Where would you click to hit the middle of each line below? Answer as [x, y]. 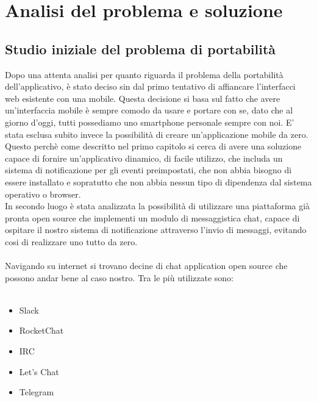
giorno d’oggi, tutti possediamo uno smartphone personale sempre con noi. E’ [150, 122]
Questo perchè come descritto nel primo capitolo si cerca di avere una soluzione [153, 146]
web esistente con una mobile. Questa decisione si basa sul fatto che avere [143, 98]
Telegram [37, 392]
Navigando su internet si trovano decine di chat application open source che [146, 266]
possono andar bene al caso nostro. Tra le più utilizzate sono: [119, 277]
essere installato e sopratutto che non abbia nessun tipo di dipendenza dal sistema [158, 181]
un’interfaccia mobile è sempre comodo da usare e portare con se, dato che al [149, 110]
